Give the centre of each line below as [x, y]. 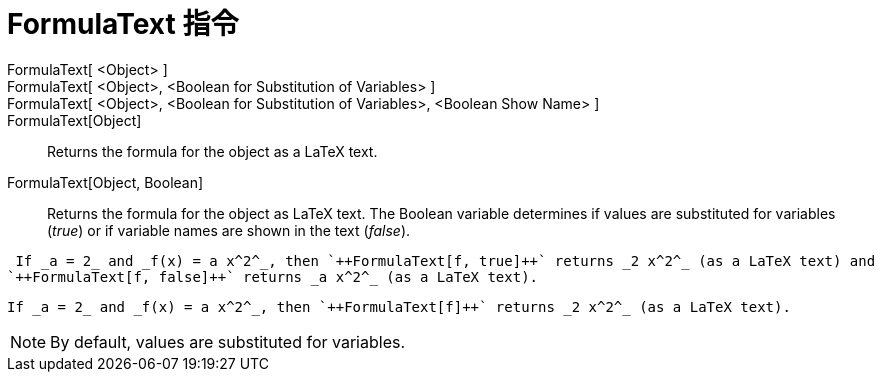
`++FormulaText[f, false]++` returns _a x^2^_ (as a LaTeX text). [273, 276]
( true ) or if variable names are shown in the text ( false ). [229, 230]
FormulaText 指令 [123, 24]
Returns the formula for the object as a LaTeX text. [212, 151]
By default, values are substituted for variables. [228, 341]
